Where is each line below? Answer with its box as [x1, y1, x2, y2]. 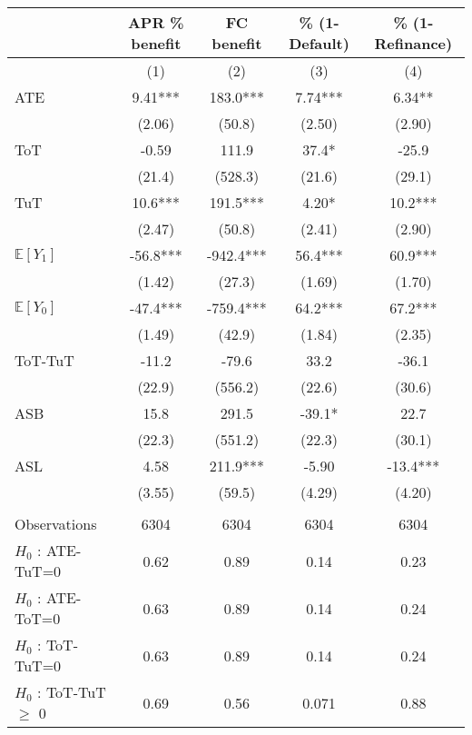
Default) [289, 33, 349, 54]
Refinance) [374, 33, 453, 54]
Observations [15, 513, 97, 534]
